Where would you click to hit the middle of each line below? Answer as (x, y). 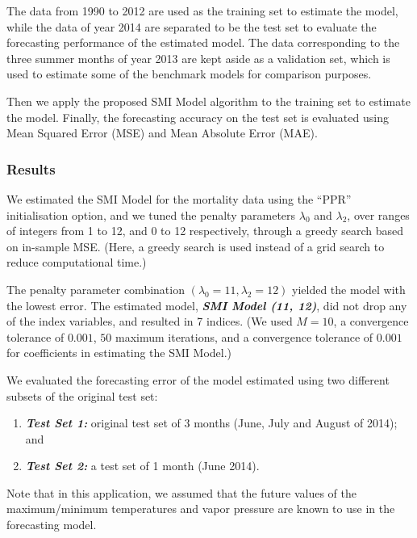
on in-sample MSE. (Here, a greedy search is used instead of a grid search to (196, 246)
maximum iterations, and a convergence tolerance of (244, 336)
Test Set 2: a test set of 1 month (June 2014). (142, 466)
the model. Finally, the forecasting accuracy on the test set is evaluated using (198, 117)
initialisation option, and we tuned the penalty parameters (151, 214)
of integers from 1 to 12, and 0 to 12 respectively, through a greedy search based (205, 231)
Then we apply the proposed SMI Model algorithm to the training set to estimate (208, 101)
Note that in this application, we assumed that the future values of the (181, 492)
